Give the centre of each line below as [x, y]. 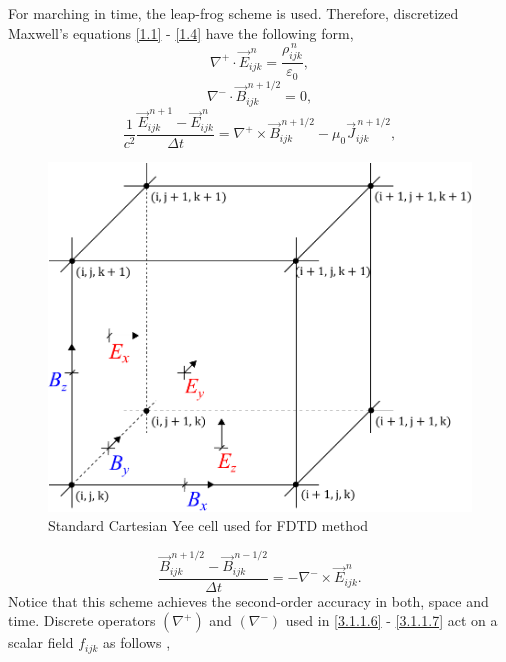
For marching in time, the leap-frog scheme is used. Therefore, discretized [233, 13]
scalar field [41, 642]
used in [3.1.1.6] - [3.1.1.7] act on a [391, 620]
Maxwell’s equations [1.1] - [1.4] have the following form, [181, 32]
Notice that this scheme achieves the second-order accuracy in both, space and [248, 600]
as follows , [136, 642]
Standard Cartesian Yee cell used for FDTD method [208, 525]
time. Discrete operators [82, 620]
